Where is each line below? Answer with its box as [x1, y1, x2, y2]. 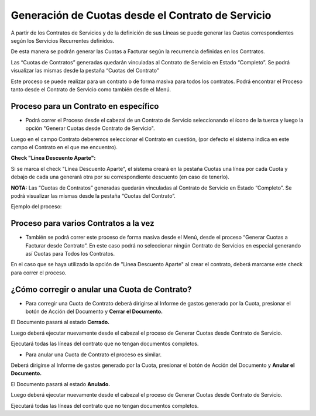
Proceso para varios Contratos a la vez [11, 218, 154, 228]
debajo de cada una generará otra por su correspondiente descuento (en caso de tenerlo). [11, 173, 229, 181]
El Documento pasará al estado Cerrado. [11, 319, 110, 326]
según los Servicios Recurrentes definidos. [11, 37, 115, 44]
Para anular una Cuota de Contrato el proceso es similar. [25, 351, 162, 358]
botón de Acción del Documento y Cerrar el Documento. [25, 308, 163, 315]
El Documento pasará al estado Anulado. [11, 380, 111, 387]
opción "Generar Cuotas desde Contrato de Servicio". [25, 125, 155, 132]
